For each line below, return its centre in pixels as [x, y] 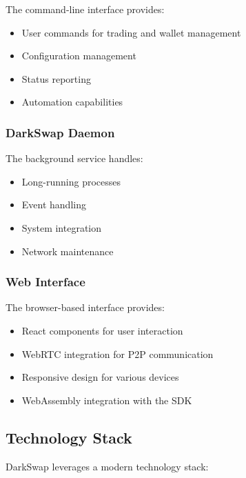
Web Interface [45, 282]
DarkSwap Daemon [60, 132]
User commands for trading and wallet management [131, 32]
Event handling [54, 205]
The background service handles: [74, 158]
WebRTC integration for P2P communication [117, 353]
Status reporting [56, 78]
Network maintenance [68, 251]
